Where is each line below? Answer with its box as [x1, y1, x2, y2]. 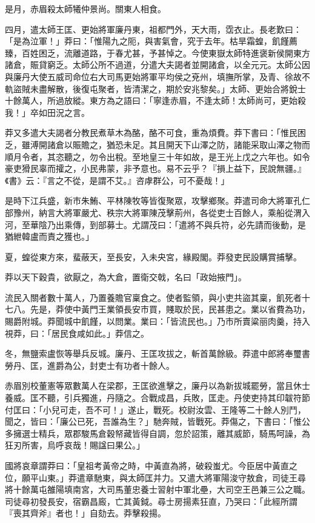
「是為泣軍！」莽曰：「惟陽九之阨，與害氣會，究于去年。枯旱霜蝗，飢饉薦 [5, 35, 297, 47]
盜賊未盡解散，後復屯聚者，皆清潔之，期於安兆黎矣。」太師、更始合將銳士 [13, 82, 306, 95]
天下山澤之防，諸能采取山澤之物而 [174, 138, 310, 150]
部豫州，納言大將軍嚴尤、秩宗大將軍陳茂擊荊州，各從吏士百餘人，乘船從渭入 [5, 206, 310, 218]
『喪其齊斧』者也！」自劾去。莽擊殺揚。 [5, 507, 166, 519]
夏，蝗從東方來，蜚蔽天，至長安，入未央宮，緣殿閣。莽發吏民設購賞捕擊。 [5, 250, 302, 263]
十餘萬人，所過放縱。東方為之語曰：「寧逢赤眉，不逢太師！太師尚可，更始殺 [5, 94, 306, 107]
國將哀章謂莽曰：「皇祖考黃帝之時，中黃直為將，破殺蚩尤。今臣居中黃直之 [5, 459, 297, 471]
